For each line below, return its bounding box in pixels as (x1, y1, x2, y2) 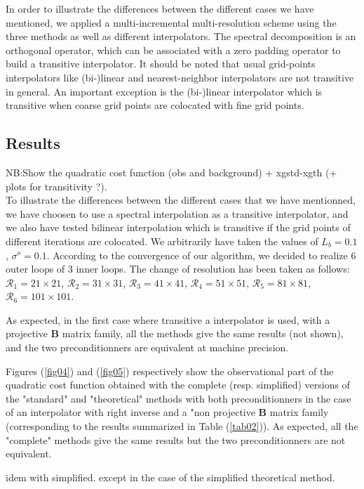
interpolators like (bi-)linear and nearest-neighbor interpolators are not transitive (6, 70, 354, 84)
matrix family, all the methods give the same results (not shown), (62, 326, 344, 341)
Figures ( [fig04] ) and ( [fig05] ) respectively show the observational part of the (6, 363, 334, 378)
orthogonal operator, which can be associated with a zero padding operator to (6, 42, 341, 57)
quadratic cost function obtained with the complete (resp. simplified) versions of (6, 377, 350, 392)
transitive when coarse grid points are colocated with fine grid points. (6, 98, 304, 112)
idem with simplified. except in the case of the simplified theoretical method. (6, 469, 335, 484)
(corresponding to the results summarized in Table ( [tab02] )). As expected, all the (6, 419, 358, 433)
